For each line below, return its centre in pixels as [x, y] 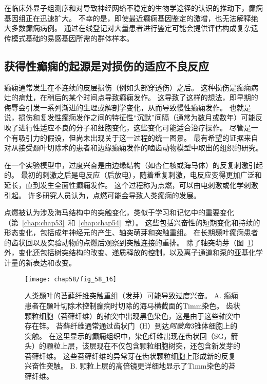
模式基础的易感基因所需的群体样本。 [72, 38]
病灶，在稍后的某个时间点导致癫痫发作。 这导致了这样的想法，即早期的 [138, 97]
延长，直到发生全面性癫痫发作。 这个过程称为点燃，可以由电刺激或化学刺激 [131, 185]
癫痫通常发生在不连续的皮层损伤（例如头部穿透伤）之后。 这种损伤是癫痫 [128, 87]
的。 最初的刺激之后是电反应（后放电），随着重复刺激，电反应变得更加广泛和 [133, 175]
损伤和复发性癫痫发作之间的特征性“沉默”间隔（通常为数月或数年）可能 [137, 117]
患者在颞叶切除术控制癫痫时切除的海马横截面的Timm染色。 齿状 [132, 305]
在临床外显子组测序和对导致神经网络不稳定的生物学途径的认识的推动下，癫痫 [133, 8]
